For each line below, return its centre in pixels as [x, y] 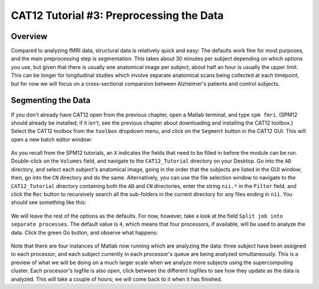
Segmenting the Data [51, 100]
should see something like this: [49, 202]
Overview [29, 36]
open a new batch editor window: [52, 139]
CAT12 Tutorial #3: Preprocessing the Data [117, 15]
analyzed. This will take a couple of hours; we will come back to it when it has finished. [117, 279]
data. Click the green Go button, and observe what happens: [84, 232]
